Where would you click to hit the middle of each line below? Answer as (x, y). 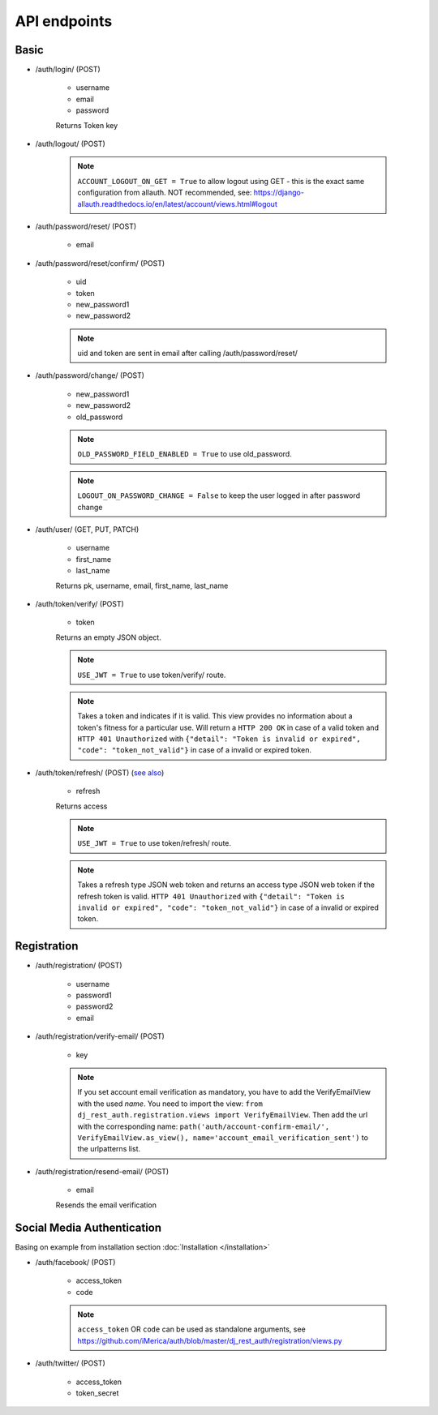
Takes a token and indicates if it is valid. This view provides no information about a (215, 716)
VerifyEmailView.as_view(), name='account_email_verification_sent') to (223, 1137)
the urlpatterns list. (109, 1149)
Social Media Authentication (88, 1228)
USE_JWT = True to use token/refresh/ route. (154, 843)
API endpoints (64, 21)
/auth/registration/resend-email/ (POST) (102, 1171)
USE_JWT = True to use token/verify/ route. (152, 675)
